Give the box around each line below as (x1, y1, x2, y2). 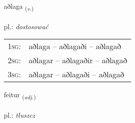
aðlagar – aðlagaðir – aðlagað (29, 54, 127, 66)
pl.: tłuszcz (4, 110, 35, 120)
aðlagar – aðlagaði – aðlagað (29, 69, 124, 80)
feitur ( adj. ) (4, 89, 36, 101)
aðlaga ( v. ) (4, 1, 34, 12)
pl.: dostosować (4, 21, 48, 31)
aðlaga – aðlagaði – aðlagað (29, 40, 121, 52)
